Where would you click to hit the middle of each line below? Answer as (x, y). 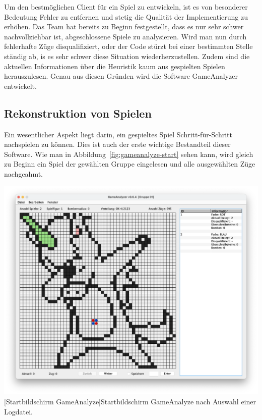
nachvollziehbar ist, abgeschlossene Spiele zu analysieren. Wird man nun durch (125, 36)
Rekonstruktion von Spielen (78, 113)
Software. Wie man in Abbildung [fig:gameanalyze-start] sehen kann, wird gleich (129, 154)
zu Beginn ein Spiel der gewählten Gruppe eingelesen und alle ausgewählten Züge (130, 164)
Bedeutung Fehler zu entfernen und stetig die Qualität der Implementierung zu (126, 16)
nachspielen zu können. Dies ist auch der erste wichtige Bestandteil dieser (117, 144)
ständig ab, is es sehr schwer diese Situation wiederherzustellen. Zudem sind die (127, 56)
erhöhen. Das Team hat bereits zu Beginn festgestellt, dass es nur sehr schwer (124, 27)
